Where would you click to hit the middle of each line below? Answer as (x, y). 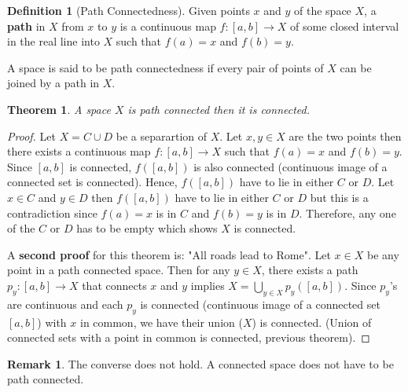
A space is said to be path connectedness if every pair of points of (165, 67)
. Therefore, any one (347, 212)
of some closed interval (345, 26)
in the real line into (53, 41)
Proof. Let (31, 136)
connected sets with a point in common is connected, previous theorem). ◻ (189, 337)
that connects (114, 285)
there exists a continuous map (79, 151)
